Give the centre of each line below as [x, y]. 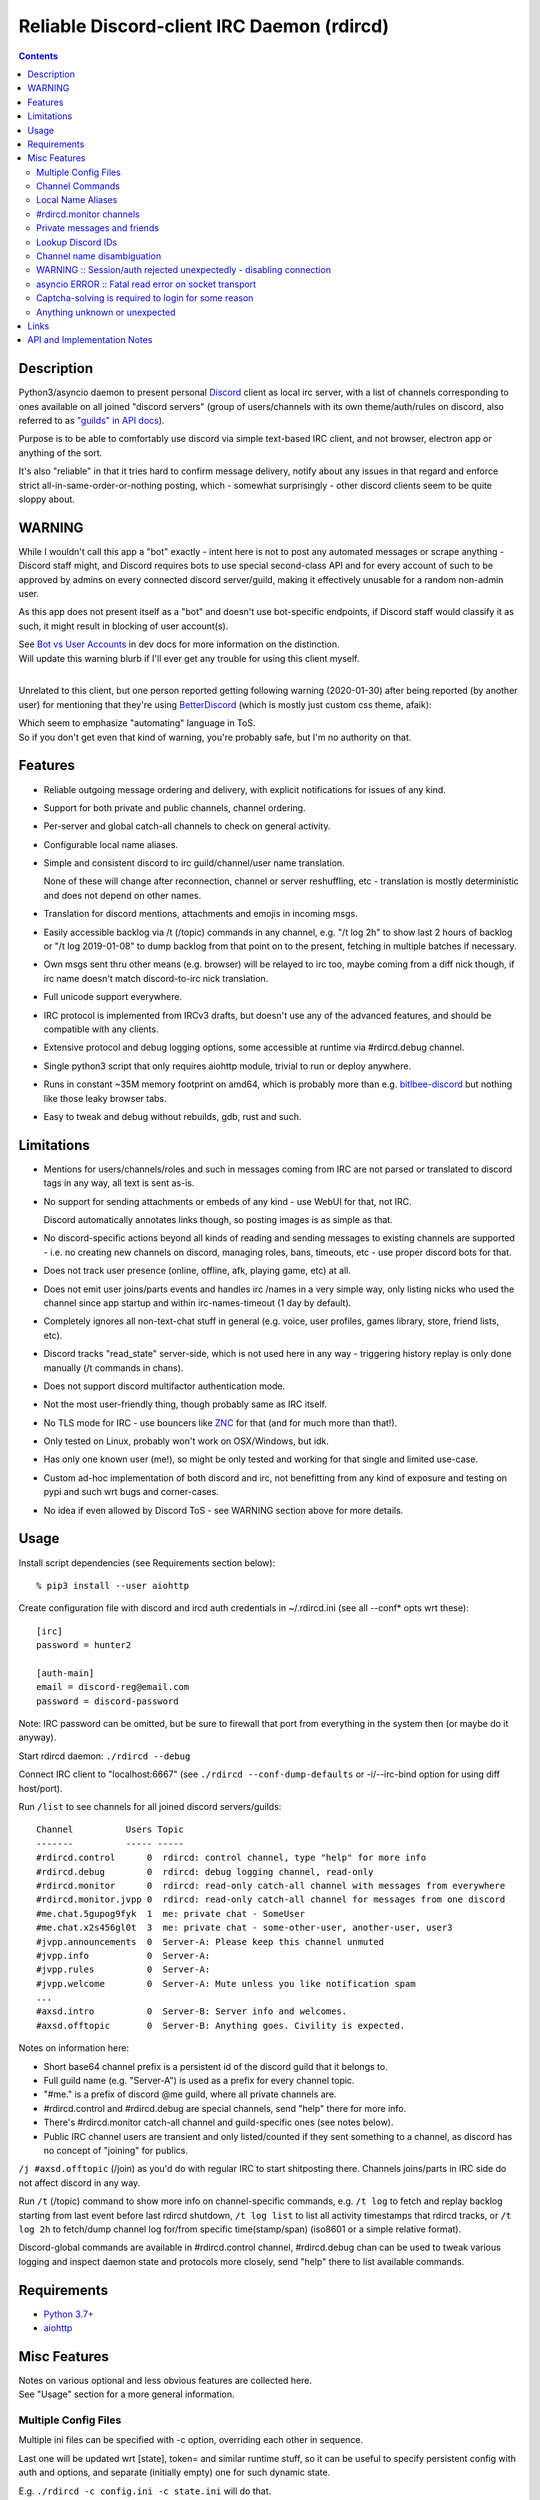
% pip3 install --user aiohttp [113, 1585]
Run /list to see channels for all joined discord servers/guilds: [150, 1807]
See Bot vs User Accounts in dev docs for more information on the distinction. [179, 644]
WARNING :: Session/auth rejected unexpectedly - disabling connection [184, 270]
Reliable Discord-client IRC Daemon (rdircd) [204, 26]
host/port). [40, 1788]
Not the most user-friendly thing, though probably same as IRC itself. [185, 1404]
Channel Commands [78, 186]
